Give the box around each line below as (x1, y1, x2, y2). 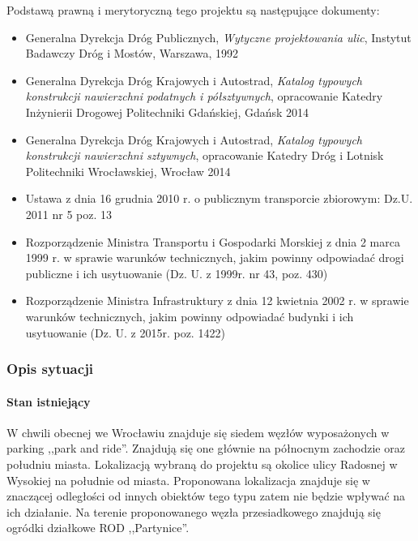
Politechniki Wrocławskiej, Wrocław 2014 (25, 162, 231, 179)
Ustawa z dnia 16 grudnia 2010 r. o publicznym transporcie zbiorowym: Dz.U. (25, 190, 413, 207)
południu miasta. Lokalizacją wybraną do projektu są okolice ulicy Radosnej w (6, 455, 398, 472)
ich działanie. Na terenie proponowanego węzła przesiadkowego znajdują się (6, 503, 381, 520)
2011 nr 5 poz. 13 (25, 205, 113, 222)
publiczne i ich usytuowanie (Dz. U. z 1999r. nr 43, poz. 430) (25, 264, 328, 281)
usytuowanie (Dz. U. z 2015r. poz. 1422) (25, 324, 225, 341)
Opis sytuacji (6, 359, 94, 379)
